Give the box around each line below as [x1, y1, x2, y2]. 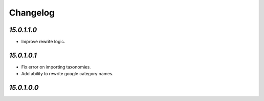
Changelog [9, 7, 55, 18]
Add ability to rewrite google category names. [21, 71, 113, 77]
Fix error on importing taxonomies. [21, 64, 91, 70]
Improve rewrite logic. [21, 39, 66, 45]
